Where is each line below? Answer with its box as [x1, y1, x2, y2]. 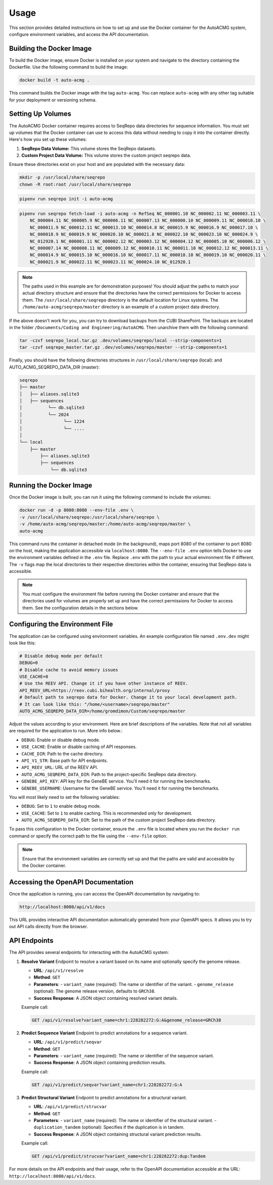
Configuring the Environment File [9, 620, 113, 628]
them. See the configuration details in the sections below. [22, 605, 139, 611]
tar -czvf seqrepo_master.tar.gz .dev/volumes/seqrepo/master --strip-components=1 [19, 345, 227, 350]
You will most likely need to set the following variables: [9, 794, 120, 800]
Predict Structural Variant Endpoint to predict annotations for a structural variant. [21, 1094, 187, 1100]
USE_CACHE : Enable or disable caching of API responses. [21, 744, 137, 750]
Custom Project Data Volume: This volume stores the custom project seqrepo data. [21, 153, 191, 159]
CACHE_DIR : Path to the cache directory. [21, 751, 104, 757]
